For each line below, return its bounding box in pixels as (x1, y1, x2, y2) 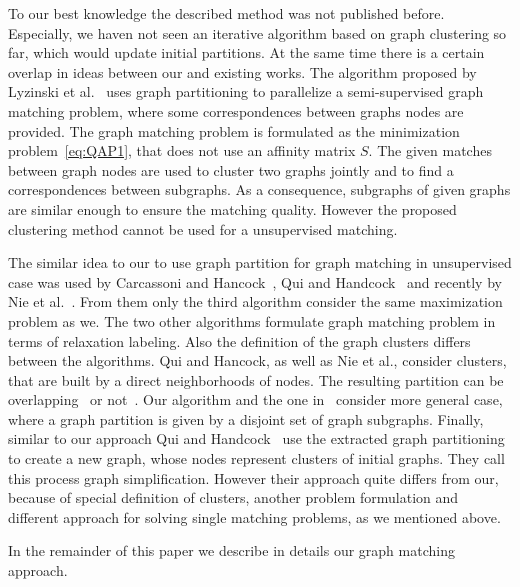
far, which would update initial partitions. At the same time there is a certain (8, 42, 485, 63)
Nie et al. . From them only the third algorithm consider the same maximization (8, 291, 503, 312)
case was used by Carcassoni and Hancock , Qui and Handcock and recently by (8, 271, 502, 292)
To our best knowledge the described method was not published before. (8, 3, 445, 23)
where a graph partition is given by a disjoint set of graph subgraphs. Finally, (8, 408, 484, 429)
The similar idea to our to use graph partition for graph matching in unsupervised (8, 252, 512, 273)
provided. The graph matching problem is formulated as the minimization (8, 120, 460, 141)
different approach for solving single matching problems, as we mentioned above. (8, 506, 501, 527)
